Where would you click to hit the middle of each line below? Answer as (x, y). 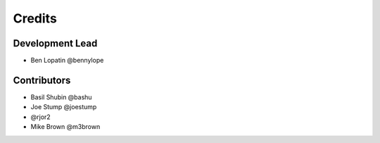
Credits (35, 18)
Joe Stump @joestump (64, 107)
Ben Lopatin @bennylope (67, 61)
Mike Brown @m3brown (65, 127)
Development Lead (55, 43)
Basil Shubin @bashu (61, 97)
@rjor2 (40, 117)
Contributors (42, 80)
